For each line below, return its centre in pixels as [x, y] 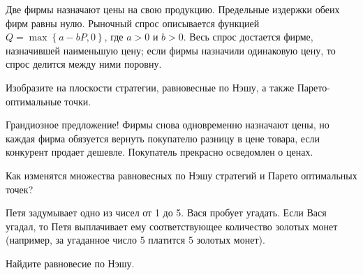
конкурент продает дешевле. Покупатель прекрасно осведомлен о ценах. [160, 152]
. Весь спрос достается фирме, [248, 37]
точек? [20, 189]
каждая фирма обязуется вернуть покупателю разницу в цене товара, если [163, 138]
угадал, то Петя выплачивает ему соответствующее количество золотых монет [172, 226]
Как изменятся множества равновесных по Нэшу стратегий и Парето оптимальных [181, 175]
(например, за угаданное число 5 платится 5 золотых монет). [135, 240]
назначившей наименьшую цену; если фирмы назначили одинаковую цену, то [171, 50]
